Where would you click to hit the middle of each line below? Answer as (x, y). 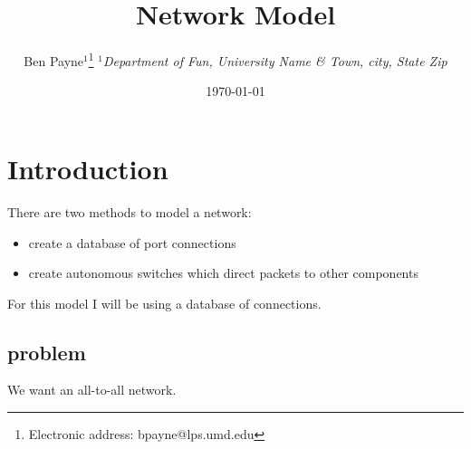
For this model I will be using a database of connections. (164, 303)
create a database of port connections (132, 242)
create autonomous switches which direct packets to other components (223, 273)
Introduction (88, 168)
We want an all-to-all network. (92, 390)
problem (47, 352)
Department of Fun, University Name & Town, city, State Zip (275, 60)
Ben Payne (54, 60)
